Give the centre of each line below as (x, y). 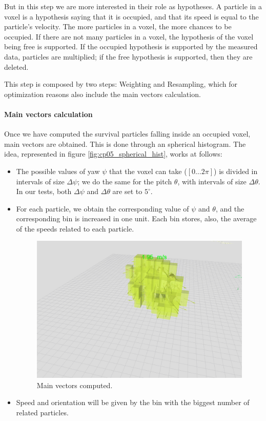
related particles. (42, 412)
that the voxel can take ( (148, 171)
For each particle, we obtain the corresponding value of (103, 208)
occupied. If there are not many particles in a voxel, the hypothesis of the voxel (129, 36)
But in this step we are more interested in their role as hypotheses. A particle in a (133, 6)
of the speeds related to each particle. (75, 228)
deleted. (16, 66)
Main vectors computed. (75, 385)
